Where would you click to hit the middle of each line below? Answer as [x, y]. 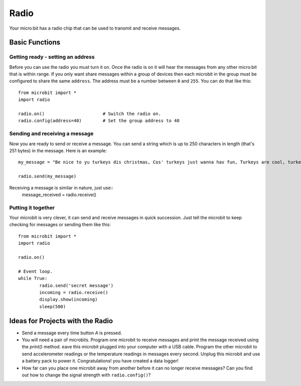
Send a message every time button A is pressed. [72, 333]
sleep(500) [53, 306]
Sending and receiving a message [51, 134]
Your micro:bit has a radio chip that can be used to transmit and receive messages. [95, 28]
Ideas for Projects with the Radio [61, 321]
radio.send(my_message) [47, 176]
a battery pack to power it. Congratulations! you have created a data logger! [100, 361]
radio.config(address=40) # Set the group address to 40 [99, 121]
